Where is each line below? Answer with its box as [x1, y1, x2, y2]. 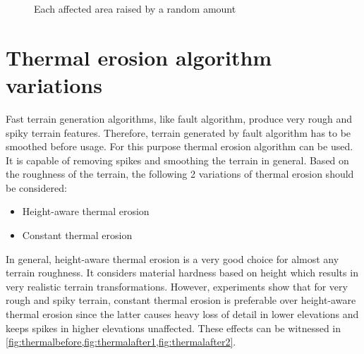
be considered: [6, 180, 67, 195]
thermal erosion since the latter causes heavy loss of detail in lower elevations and [6, 307, 359, 322]
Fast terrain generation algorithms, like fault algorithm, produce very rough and [6, 111, 353, 126]
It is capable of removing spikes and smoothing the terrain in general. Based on [6, 152, 349, 167]
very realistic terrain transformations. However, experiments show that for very [6, 279, 348, 293]
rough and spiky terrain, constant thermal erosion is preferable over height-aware [6, 293, 356, 307]
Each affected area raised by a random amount [34, 1, 236, 16]
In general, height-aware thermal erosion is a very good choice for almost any [6, 251, 339, 266]
